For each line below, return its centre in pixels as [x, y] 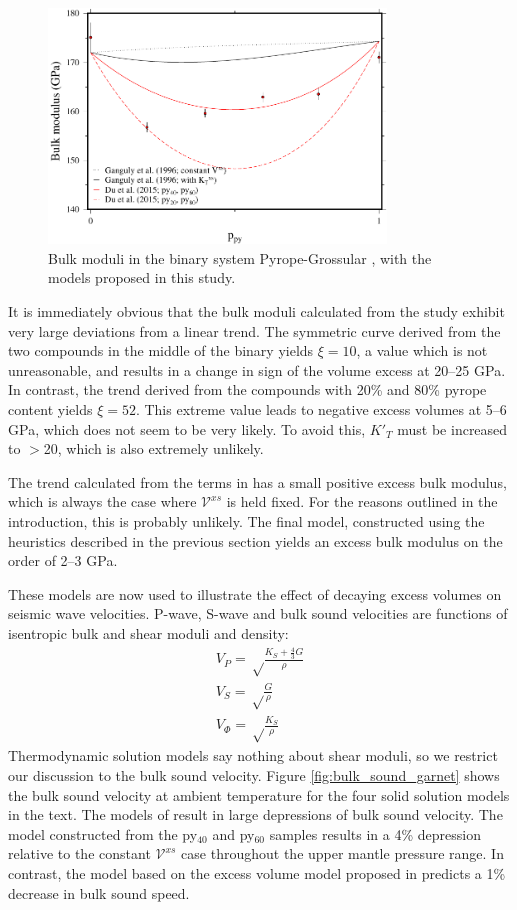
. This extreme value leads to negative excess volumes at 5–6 [321, 408]
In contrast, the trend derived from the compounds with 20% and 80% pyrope [247, 389]
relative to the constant [79, 853]
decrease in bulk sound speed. [99, 892]
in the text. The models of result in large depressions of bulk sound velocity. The [255, 814]
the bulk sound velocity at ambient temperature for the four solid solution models [259, 794]
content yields [50, 408]
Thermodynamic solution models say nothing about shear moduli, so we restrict [253, 755]
